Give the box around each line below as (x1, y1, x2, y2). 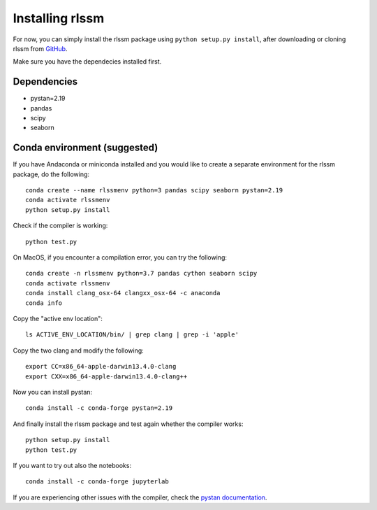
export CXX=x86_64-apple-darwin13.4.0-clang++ (25, 372, 188, 381)
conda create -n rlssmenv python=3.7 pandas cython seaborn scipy (25, 269, 258, 278)
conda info (25, 299, 63, 307)
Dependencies (13, 76, 78, 87)
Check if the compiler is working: (13, 221, 108, 230)
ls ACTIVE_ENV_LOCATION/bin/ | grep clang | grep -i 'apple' (25, 331, 239, 339)
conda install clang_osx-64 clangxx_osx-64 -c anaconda (25, 289, 221, 297)
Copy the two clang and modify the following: (13, 346, 145, 355)
